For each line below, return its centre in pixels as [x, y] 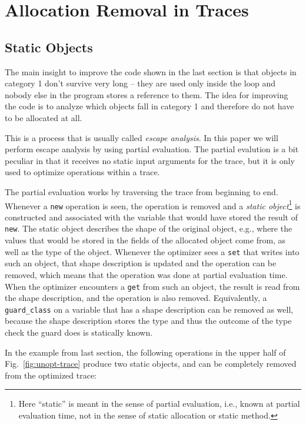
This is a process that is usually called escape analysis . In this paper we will [142, 137]
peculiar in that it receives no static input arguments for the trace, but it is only [150, 160]
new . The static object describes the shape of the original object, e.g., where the [149, 228]
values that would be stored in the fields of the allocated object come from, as [145, 240]
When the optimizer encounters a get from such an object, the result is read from [152, 286]
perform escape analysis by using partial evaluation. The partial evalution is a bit [152, 149]
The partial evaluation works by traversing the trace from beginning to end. [142, 191]
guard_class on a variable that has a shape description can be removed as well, [149, 309]
